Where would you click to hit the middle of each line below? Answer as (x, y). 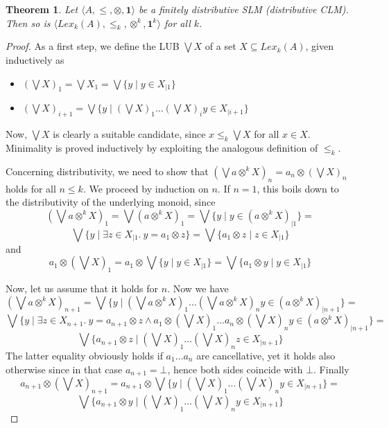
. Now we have (198, 288)
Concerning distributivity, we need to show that (107, 171)
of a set (221, 46)
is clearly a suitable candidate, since (129, 134)
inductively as (35, 59)
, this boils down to (298, 188)
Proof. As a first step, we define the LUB (93, 46)
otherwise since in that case (64, 369)
